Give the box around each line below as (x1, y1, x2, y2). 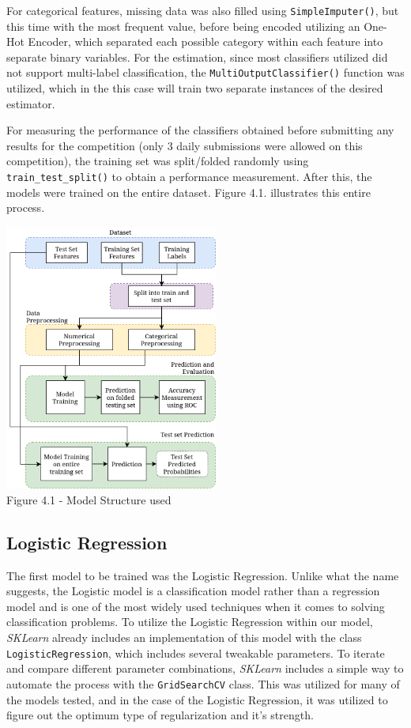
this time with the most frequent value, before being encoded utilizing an (6, 17, 360, 34)
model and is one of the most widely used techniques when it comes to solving (6, 598, 385, 614)
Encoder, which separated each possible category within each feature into (28, 33, 383, 50)
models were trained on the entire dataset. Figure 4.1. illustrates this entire (6, 183, 371, 200)
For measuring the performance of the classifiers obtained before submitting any (6, 122, 394, 138)
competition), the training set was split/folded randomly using (6, 153, 309, 169)
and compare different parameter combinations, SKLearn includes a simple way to (6, 660, 404, 677)
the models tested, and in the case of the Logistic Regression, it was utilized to (6, 691, 388, 707)
